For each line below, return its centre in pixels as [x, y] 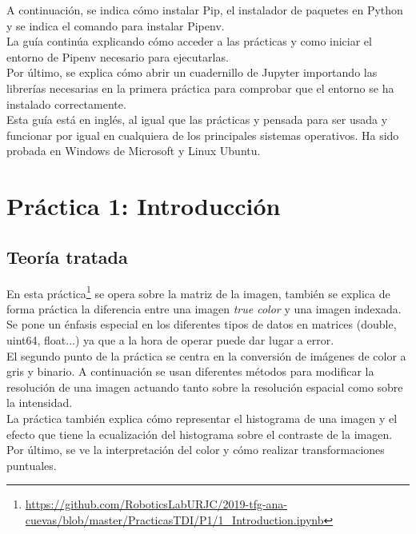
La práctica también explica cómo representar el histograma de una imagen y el [202, 418]
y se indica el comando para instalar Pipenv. [116, 25]
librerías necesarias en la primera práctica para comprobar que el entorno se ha [200, 88]
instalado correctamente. [66, 104]
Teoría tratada [67, 256]
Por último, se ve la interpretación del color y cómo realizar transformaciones [196, 450]
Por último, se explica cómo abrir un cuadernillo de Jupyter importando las [192, 72]
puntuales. [32, 465]
